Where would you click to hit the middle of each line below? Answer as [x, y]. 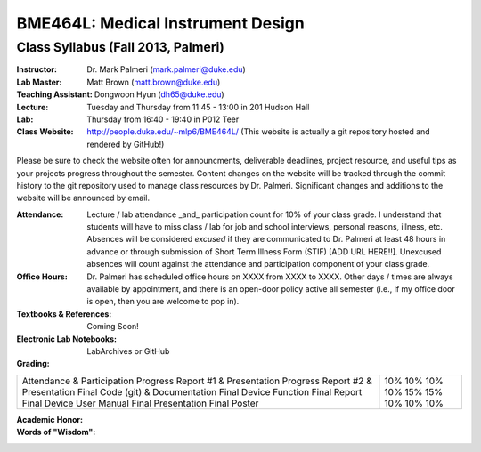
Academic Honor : [50, 419]
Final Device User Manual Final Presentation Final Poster [140, 403]
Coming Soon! [113, 327]
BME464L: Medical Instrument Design [160, 23]
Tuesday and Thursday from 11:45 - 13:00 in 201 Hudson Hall [198, 107]
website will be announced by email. [83, 198]
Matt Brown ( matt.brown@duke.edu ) [154, 82]
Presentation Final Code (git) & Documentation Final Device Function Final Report [192, 391]
